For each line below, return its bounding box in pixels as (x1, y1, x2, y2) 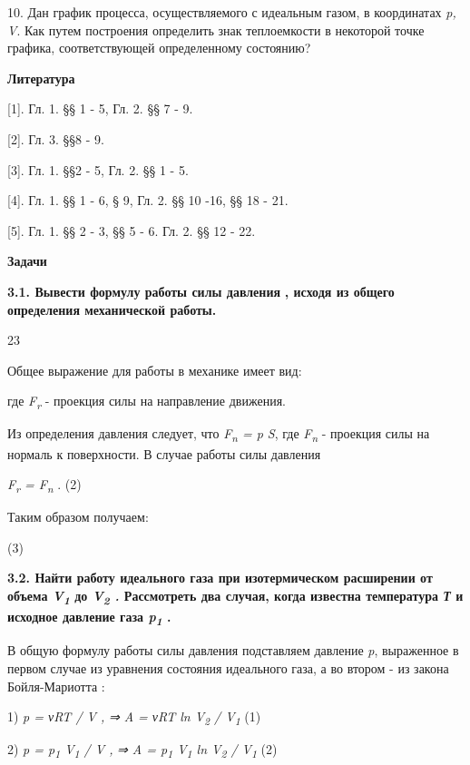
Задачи (7, 251, 47, 270)
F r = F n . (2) (7, 475, 82, 495)
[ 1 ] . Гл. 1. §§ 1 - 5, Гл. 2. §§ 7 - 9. (7, 99, 193, 118)
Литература (7, 68, 75, 87)
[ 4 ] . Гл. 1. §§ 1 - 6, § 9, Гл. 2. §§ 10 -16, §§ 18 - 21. (7, 191, 289, 210)
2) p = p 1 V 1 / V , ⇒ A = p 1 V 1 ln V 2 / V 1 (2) (7, 740, 278, 761)
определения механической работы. (7, 299, 217, 319)
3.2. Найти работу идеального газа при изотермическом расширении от (7, 568, 433, 587)
